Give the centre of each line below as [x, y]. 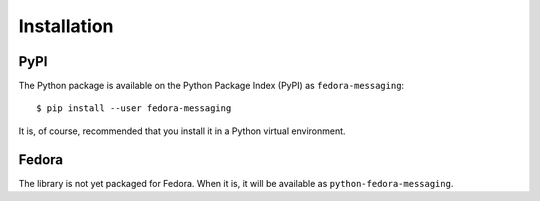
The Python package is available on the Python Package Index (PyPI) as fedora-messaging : [211, 86]
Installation [66, 26]
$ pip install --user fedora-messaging [134, 108]
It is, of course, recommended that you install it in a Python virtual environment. [182, 131]
